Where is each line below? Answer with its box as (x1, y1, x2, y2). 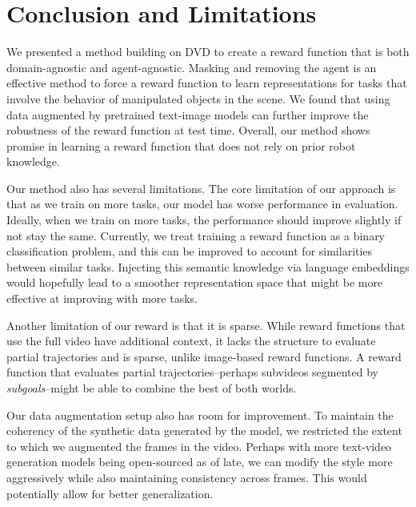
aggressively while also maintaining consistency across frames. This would (6, 469, 367, 485)
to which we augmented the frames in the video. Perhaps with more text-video (6, 437, 392, 454)
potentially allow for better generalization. (6, 485, 214, 501)
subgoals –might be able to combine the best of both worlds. (6, 380, 297, 396)
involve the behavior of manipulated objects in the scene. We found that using (6, 90, 390, 107)
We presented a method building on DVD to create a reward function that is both (6, 43, 410, 60)
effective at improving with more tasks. (6, 290, 198, 307)
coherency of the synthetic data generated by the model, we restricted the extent (6, 422, 402, 439)
